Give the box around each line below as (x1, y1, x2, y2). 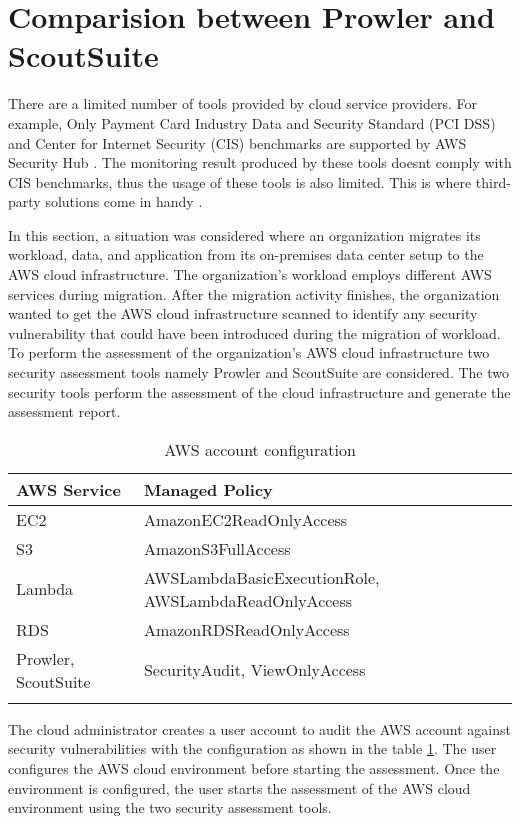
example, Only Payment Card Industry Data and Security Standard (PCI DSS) (8, 112, 496, 133)
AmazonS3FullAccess (143, 536, 291, 560)
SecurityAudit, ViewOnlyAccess (143, 658, 366, 682)
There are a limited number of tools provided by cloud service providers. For (8, 93, 477, 114)
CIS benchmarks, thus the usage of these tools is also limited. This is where (8, 171, 472, 192)
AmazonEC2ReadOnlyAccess (143, 507, 348, 531)
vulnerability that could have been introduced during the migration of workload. (8, 322, 501, 343)
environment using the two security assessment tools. (8, 797, 332, 818)
